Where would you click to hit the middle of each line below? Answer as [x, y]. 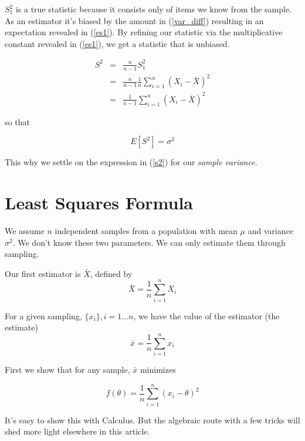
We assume [25, 231]
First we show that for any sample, [67, 369]
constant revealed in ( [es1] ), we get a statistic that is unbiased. [117, 43]
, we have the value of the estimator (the [206, 315]
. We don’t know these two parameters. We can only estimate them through [149, 242]
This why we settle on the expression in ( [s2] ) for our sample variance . [131, 162]
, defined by [111, 273]
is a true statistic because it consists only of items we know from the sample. [154, 9]
